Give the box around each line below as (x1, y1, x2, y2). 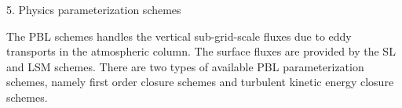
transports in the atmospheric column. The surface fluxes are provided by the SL (6, 43, 396, 59)
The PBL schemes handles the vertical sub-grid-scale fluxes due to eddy (6, 27, 352, 44)
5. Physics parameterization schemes (6, 2, 181, 17)
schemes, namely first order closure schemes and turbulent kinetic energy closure (6, 74, 394, 90)
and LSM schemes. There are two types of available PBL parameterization (6, 58, 364, 74)
